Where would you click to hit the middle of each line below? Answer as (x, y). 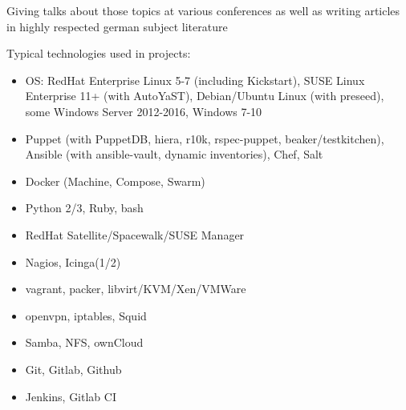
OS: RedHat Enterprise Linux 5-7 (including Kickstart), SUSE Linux (195, 80)
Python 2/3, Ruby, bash (84, 208)
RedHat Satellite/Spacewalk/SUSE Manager (135, 234)
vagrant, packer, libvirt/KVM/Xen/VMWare (136, 289)
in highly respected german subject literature (117, 26)
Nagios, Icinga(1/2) (73, 261)
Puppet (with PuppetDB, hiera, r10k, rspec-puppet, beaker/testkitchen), (205, 138)
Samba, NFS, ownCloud (84, 342)
